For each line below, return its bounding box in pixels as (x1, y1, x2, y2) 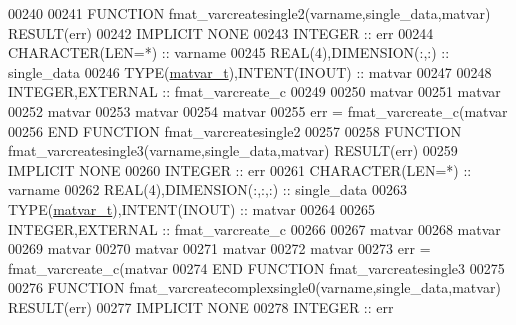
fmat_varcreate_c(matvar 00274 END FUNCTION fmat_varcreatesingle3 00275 (8, 257, 505, 278)
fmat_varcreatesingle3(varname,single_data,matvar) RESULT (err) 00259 (8, 140, 458, 161)
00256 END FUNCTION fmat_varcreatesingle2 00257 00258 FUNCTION (8, 120, 462, 141)
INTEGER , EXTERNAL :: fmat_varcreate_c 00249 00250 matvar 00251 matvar (8, 81, 501, 102)
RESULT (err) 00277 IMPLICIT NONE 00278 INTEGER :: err (8, 296, 394, 317)
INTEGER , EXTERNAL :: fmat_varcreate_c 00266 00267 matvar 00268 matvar (8, 218, 501, 239)
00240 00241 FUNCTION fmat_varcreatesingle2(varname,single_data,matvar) (8, 3, 491, 23)
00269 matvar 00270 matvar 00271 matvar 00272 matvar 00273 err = (8, 238, 431, 259)
